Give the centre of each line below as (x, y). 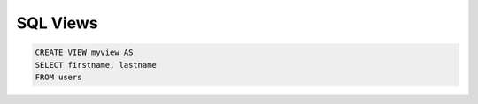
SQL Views (57, 23)
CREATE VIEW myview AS (84, 52)
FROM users (58, 77)
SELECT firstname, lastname (96, 65)
